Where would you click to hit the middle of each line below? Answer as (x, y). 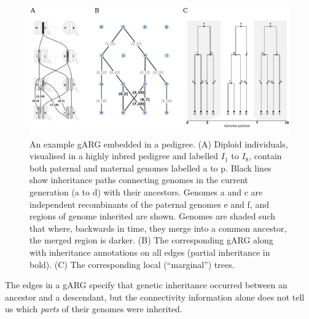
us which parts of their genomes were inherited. (94, 309)
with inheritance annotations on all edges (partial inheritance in (150, 252)
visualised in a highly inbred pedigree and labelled (124, 156)
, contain (265, 156)
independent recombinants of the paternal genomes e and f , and (149, 204)
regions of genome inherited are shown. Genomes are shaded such (152, 216)
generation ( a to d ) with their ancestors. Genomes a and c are (146, 191)
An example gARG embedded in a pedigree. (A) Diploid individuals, (159, 144)
